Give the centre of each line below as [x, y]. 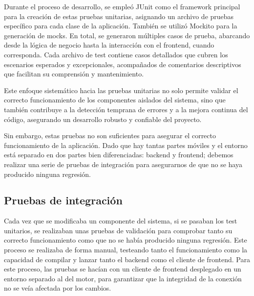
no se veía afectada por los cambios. [58, 288]
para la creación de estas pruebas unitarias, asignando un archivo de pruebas [119, 16]
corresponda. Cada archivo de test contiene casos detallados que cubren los [116, 54]
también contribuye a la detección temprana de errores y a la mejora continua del [126, 109]
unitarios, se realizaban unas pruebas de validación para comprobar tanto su [118, 230]
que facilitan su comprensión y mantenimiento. [74, 74]
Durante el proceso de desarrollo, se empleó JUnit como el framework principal [122, 6]
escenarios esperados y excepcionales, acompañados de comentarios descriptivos [123, 64]
